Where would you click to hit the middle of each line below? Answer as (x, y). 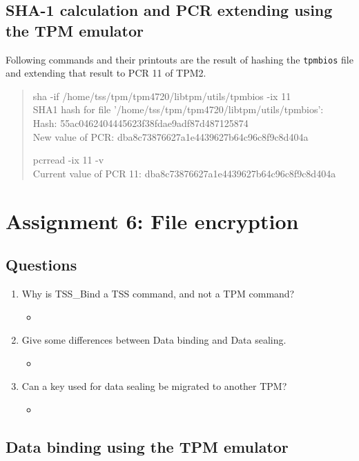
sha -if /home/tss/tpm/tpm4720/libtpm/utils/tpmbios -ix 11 (162, 96)
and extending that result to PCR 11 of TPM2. (106, 73)
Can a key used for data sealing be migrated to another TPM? (154, 386)
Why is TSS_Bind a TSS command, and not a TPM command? (158, 293)
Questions (41, 265)
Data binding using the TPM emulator (147, 446)
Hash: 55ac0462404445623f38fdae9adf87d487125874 (140, 123)
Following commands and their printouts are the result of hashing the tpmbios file (179, 59)
